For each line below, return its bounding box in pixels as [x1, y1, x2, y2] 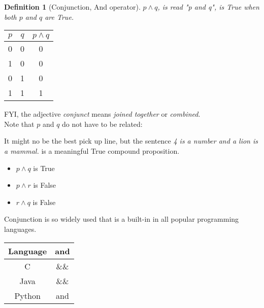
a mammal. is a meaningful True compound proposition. [4, 145, 180, 156]
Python [14, 289, 41, 301]
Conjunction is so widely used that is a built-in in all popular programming [4, 214, 239, 224]
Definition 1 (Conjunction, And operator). [4, 2, 141, 12]
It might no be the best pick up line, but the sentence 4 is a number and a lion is [4, 135, 258, 146]
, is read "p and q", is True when [157, 2, 259, 12]
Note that [4, 118, 35, 129]
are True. [45, 11, 74, 22]
